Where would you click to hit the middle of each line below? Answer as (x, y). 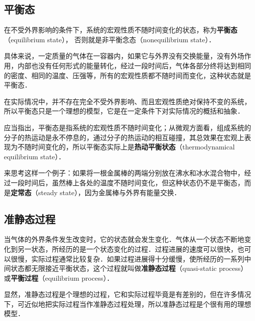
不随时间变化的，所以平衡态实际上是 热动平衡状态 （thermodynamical (126, 147)
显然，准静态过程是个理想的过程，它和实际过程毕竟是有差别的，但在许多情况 (127, 294)
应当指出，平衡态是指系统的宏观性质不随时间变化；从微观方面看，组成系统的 (127, 127)
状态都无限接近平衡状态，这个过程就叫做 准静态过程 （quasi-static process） (129, 268)
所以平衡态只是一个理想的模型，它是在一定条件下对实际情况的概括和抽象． (124, 111)
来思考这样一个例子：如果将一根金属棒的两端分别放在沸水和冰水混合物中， (124, 173)
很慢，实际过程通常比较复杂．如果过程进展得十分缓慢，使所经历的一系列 (127, 258)
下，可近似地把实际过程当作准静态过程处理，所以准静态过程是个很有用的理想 (127, 304)
